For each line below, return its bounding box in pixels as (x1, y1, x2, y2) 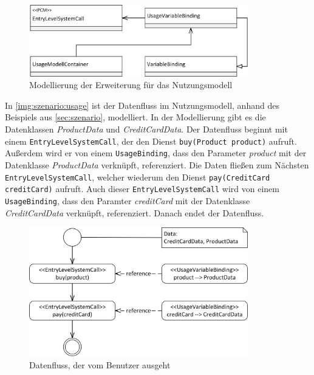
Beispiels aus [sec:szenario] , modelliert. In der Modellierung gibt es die (5, 111, 266, 123)
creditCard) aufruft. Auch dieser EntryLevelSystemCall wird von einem (5, 182, 279, 195)
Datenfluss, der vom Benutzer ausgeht (29, 358, 171, 371)
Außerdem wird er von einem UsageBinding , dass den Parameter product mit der (5, 146, 307, 159)
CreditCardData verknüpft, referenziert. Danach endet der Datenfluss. (5, 206, 264, 219)
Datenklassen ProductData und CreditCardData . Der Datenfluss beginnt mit (5, 123, 288, 136)
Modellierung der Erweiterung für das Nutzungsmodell (29, 78, 233, 91)
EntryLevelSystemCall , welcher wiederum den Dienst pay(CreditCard (5, 170, 270, 183)
